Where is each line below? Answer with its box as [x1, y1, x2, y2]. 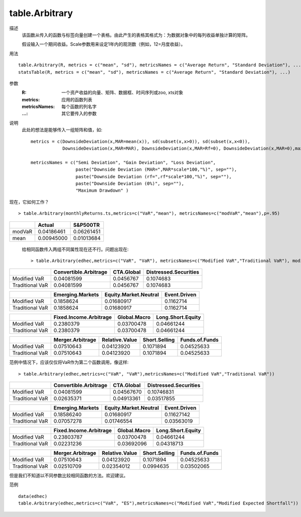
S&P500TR [73, 221, 100, 228]
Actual [38, 221, 54, 228]
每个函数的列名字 [61, 103, 97, 110]
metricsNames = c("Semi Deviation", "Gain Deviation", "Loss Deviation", [31, 160, 216, 165]
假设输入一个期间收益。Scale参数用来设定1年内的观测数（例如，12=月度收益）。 [22, 41, 186, 47]
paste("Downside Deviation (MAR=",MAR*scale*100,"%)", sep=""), [75, 167, 237, 173]
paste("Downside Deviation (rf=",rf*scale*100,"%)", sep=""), [75, 174, 232, 179]
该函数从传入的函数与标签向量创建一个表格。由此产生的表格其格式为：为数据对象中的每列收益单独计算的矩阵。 [22, 32, 250, 38]
